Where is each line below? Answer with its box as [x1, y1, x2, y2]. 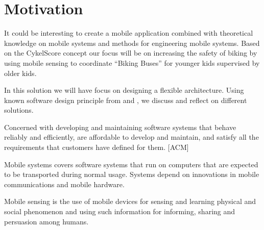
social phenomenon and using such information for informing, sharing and [4, 206, 235, 217]
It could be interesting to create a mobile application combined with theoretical [4, 28, 253, 38]
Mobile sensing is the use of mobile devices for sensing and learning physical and [4, 196, 256, 207]
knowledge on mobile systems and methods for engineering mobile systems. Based [4, 37, 260, 48]
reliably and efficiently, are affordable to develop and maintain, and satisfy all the [4, 132, 259, 142]
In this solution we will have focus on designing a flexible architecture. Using [4, 85, 244, 95]
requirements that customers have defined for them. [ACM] [4, 142, 189, 152]
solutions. [4, 105, 34, 115]
